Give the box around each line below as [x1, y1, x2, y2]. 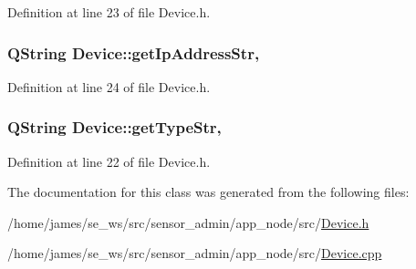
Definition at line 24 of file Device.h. [7, 77, 211, 96]
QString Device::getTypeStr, [7, 116, 222, 139]
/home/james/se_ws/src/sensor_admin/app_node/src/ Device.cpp [7, 243, 382, 263]
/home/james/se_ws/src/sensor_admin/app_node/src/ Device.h [7, 212, 369, 232]
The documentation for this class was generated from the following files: [7, 182, 410, 202]
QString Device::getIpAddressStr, [7, 41, 260, 64]
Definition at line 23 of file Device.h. [7, 3, 211, 21]
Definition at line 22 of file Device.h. [7, 151, 211, 171]
